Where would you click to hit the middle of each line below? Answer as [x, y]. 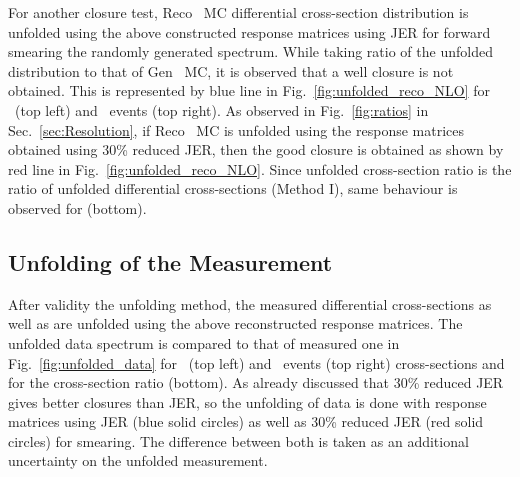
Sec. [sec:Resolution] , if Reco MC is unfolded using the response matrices [236, 129]
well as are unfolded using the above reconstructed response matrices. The [235, 323]
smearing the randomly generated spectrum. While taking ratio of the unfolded [250, 51]
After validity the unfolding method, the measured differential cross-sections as [250, 303]
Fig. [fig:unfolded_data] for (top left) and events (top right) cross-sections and [256, 362]
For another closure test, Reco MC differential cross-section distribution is [238, 12]
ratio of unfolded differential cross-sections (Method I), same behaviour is [233, 188]
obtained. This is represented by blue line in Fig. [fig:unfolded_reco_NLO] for [249, 90]
